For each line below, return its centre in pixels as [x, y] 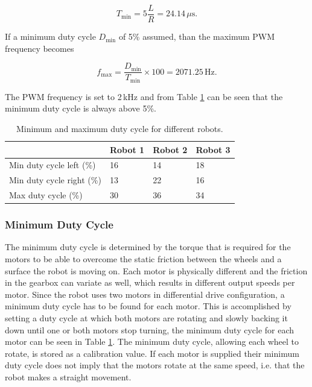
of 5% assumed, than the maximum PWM [197, 36]
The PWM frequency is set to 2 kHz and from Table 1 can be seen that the [144, 96]
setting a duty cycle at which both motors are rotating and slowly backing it [146, 317]
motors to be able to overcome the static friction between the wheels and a [143, 258]
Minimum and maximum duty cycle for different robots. [119, 128]
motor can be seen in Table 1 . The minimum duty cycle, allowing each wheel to [152, 341]
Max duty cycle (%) [46, 195]
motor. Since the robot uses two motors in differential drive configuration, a [145, 294]
